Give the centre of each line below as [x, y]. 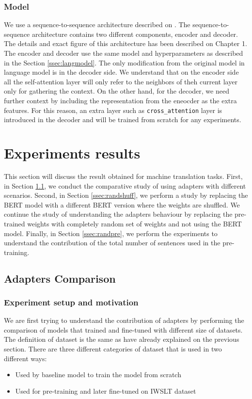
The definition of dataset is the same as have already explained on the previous [122, 339]
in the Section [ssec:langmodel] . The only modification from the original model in [124, 62]
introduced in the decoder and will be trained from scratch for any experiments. [123, 120]
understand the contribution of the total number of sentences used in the [112, 243]
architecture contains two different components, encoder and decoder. [135, 34]
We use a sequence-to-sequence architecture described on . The [97, 24]
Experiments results [72, 153]
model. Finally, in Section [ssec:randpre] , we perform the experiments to [111, 233]
